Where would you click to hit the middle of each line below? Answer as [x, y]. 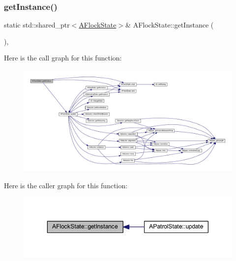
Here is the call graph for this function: [63, 58]
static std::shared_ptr [37, 25]
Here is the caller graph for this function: [66, 185]
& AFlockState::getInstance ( [170, 25]
